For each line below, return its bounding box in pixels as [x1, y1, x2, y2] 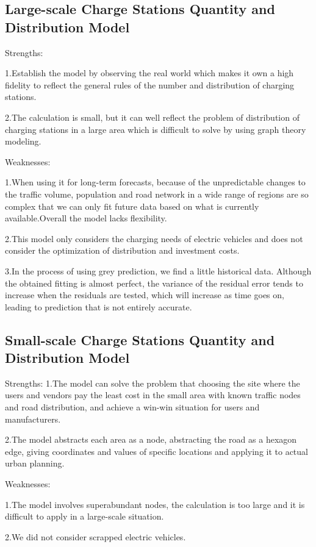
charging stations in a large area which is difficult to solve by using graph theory [5, 123, 306, 135]
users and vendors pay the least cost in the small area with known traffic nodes [5, 388, 301, 401]
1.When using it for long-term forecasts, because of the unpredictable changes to [5, 176, 306, 188]
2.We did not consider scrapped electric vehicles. [5, 530, 186, 543]
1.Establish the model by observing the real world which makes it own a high [5, 66, 294, 79]
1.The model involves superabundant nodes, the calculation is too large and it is [5, 498, 305, 510]
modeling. [5, 135, 41, 148]
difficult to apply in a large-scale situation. [5, 510, 164, 523]
